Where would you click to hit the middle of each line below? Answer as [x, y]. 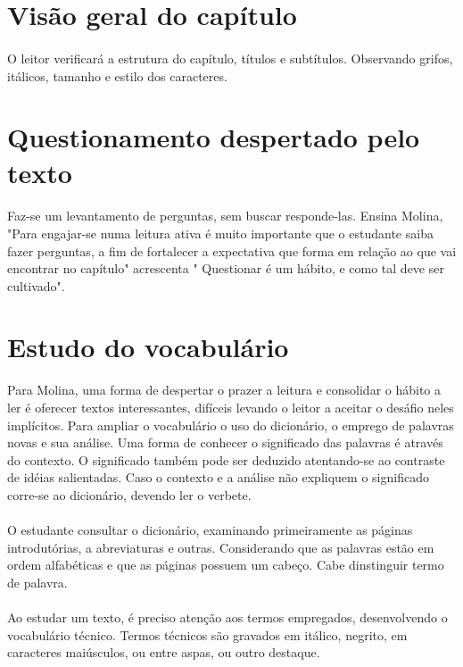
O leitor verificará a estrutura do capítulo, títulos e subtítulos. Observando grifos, [230, 58]
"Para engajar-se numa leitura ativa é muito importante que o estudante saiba [220, 233]
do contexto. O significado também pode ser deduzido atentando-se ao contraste [226, 459]
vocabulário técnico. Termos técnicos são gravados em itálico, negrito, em [207, 634]
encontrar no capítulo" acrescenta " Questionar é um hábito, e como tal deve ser [226, 268]
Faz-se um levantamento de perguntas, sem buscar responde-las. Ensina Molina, [225, 216]
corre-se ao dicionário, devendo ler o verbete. [129, 494]
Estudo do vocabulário [148, 347]
